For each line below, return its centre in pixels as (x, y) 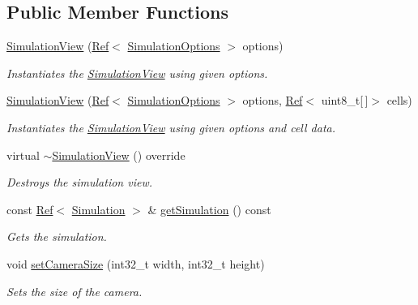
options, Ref (273, 100)
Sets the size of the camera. (75, 291)
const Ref (30, 209)
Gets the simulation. (57, 236)
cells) (399, 100)
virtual (23, 155)
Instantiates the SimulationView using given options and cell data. (171, 127)
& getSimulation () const (209, 209)
